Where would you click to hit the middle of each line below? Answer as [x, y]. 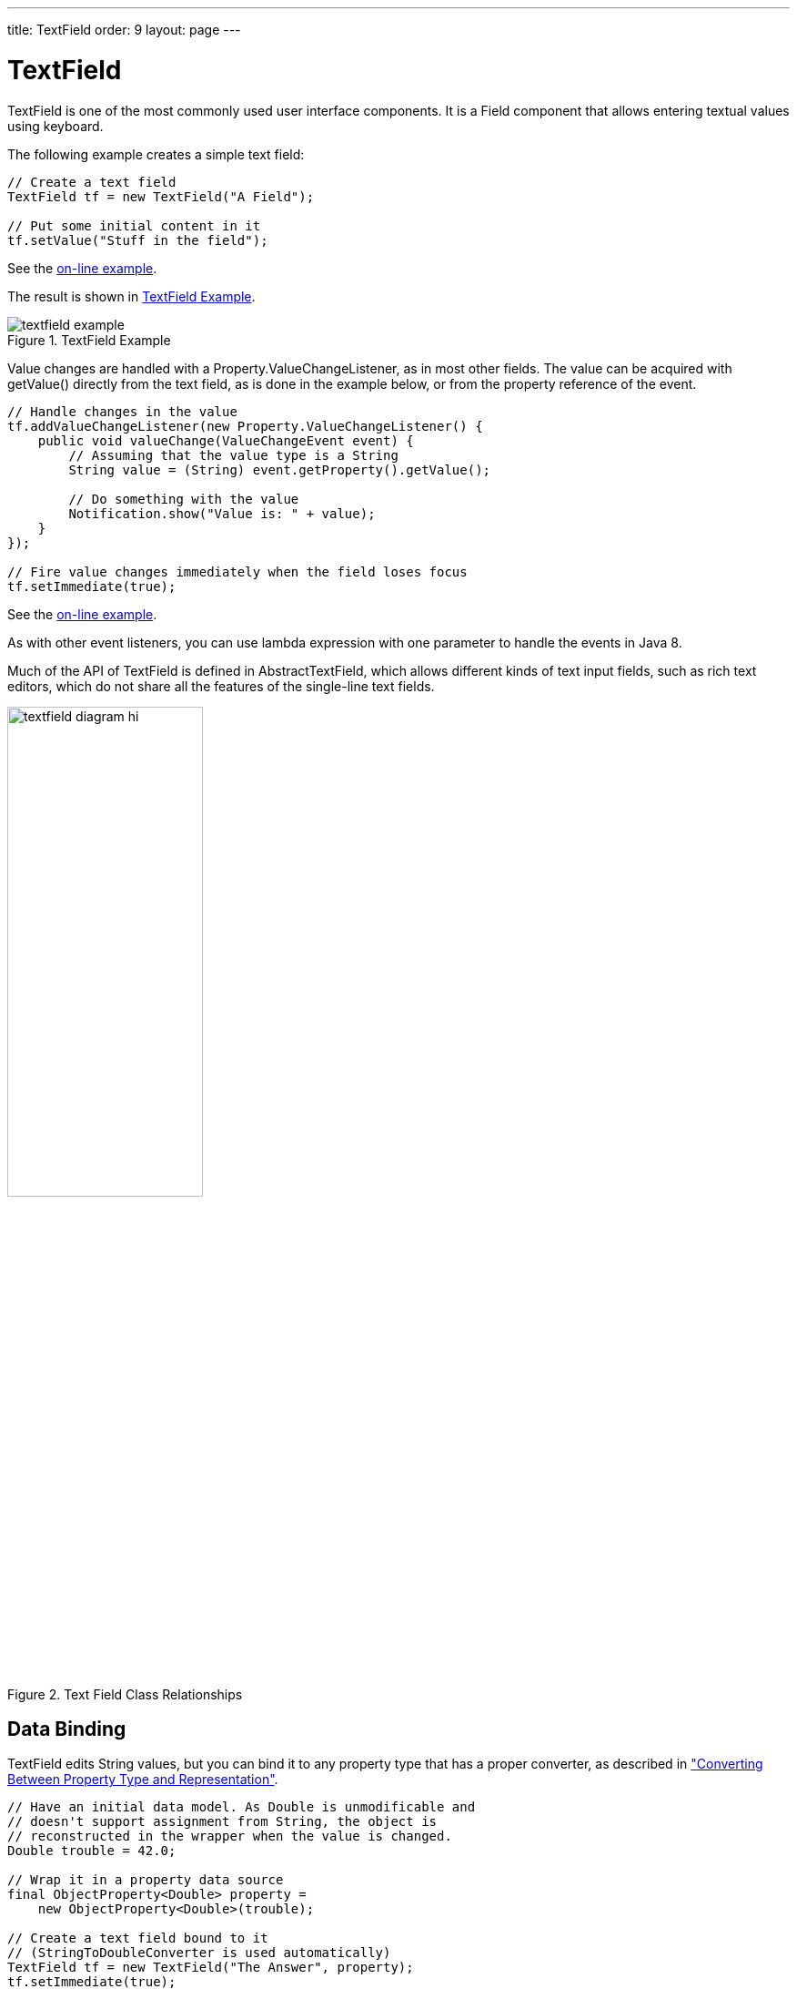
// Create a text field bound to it [138, 1938]
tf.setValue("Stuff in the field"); [138, 240]
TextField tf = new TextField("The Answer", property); [211, 1968]
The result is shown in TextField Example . [131, 296]
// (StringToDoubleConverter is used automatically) [199, 1953]
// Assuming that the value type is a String [233, 455]
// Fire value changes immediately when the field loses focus [237, 571]
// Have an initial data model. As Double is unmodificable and [242, 1807]
